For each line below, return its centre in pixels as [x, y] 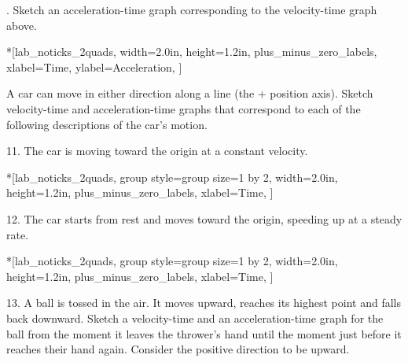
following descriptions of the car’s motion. [107, 124]
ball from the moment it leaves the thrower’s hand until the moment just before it [204, 333]
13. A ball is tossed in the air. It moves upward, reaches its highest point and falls [204, 303]
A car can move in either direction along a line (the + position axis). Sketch [190, 93]
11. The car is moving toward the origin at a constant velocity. [157, 151]
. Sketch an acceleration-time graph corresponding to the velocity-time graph [192, 9]
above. [22, 25]
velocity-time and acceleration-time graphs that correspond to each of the [184, 108]
